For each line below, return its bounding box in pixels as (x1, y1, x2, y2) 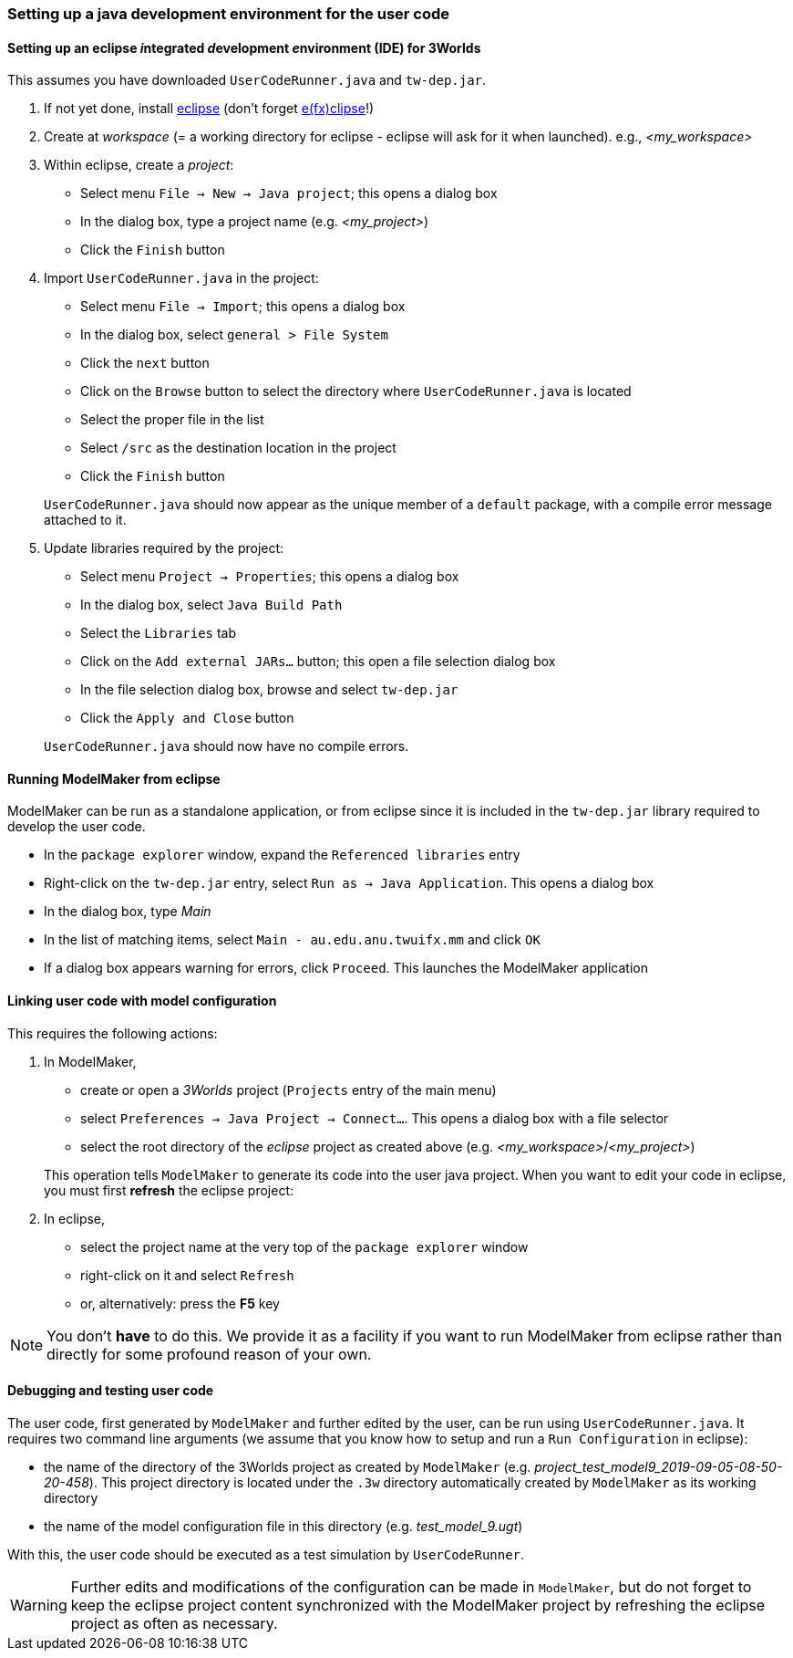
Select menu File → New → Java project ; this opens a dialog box (80, 185, 498, 202)
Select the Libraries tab (80, 625, 237, 641)
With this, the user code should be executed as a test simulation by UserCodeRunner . (7, 1546, 525, 1562)
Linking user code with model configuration (7, 993, 277, 1009)
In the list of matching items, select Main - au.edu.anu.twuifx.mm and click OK (44, 932, 541, 948)
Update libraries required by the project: (44, 540, 284, 557)
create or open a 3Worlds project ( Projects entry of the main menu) (80, 1081, 497, 1098)
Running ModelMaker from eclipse (7, 770, 221, 787)
